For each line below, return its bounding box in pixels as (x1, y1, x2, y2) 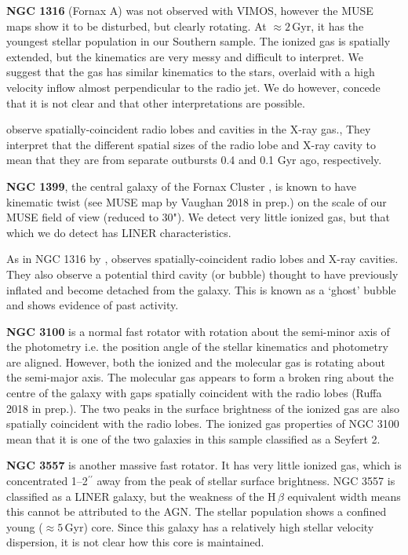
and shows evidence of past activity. (6, 297, 179, 313)
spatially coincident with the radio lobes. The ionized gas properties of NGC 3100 (6, 415, 399, 432)
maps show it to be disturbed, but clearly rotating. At (6, 17, 267, 34)
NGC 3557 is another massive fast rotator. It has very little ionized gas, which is (6, 457, 402, 473)
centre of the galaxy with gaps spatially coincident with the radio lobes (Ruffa (6, 385, 382, 401)
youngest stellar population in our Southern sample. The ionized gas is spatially (6, 33, 391, 49)
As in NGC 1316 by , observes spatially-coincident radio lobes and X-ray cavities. (6, 250, 399, 267)
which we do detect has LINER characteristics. (6, 224, 231, 240)
